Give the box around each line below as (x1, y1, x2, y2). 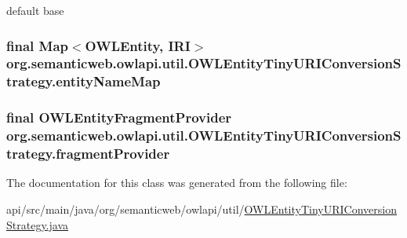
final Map (6, 35, 68, 55)
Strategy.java (6, 216, 69, 233)
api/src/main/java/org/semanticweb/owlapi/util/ (6, 200, 245, 217)
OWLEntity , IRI (85, 35, 191, 55)
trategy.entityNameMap (6, 71, 161, 91)
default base (6, 2, 64, 18)
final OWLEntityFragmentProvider (6, 108, 232, 127)
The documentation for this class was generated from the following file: (6, 174, 347, 191)
